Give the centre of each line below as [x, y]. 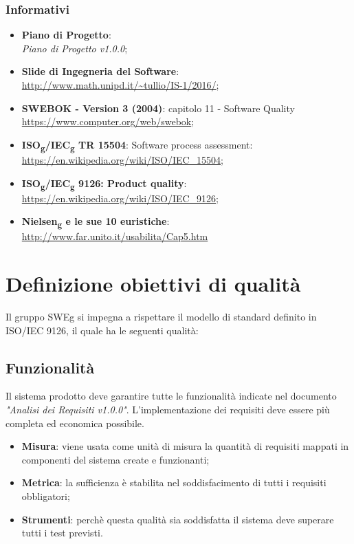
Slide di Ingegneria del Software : [100, 71]
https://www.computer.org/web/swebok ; [108, 121]
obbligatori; [46, 496]
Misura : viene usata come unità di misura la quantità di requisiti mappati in [185, 446]
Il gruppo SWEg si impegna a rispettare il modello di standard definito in [161, 317]
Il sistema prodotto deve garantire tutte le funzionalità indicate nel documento [171, 396]
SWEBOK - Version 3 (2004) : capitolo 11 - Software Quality [158, 108]
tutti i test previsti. [62, 533]
